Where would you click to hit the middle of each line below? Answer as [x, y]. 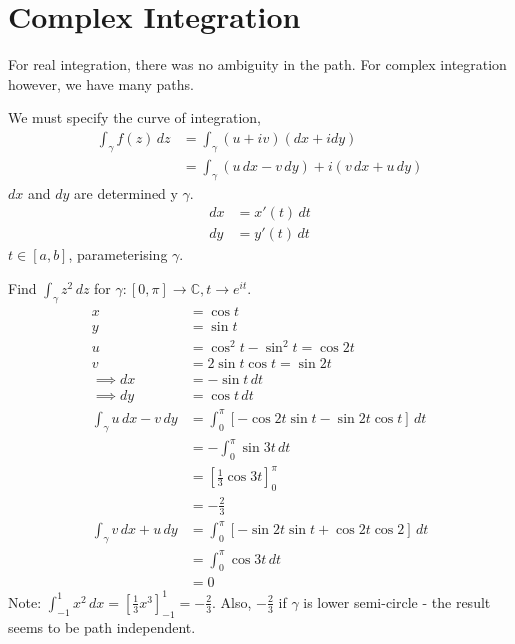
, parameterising [118, 254]
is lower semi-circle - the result [397, 601]
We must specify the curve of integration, [135, 117]
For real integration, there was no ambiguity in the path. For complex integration [257, 64]
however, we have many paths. [101, 83]
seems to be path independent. [102, 626]
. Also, [232, 601]
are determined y [126, 192]
